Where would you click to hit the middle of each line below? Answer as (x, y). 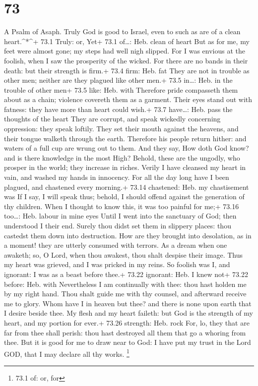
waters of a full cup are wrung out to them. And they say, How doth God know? (127, 148)
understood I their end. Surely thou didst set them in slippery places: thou (118, 225)
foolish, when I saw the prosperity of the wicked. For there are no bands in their (126, 60)
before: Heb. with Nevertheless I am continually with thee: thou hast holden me (125, 284)
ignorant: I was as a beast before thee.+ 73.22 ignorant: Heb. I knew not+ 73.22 (126, 274)
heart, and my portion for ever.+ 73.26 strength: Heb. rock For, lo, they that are (127, 322)
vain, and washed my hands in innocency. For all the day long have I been (117, 177)
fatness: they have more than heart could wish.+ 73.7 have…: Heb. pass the (118, 109)
